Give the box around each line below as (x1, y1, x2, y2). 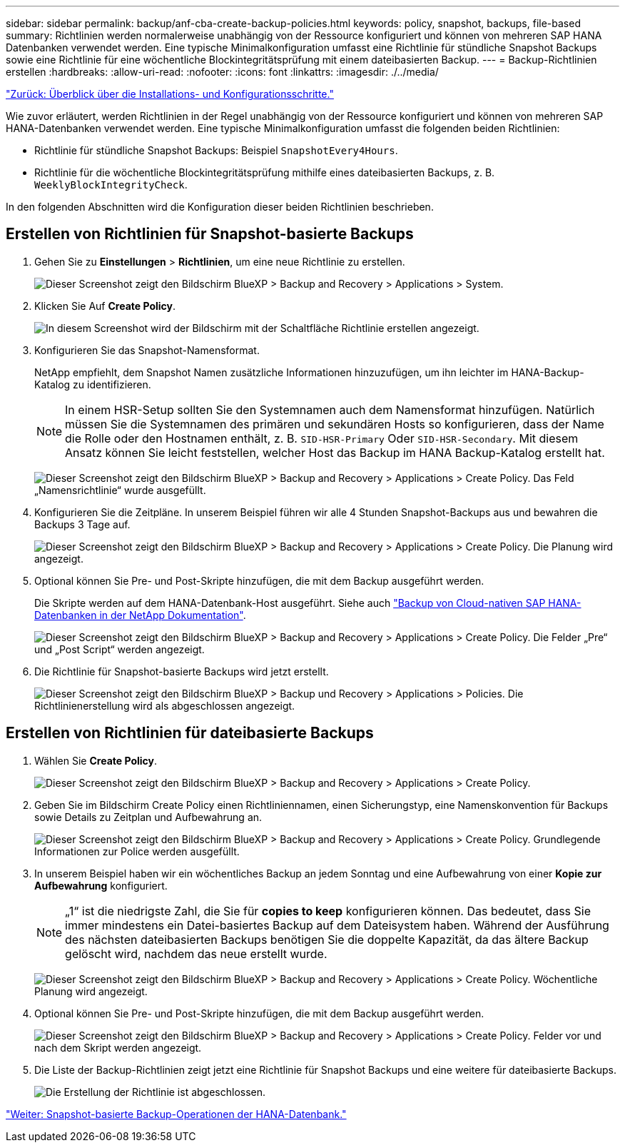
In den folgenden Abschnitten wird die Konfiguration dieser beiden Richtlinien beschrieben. (6, 201, 434, 213)
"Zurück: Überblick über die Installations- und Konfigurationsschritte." (6, 88, 334, 100)
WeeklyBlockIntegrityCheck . (34, 178, 188, 191)
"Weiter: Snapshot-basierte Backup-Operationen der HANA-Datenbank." (6, 1107, 347, 1120)
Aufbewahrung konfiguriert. (34, 879, 168, 892)
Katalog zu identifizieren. (34, 378, 151, 391)
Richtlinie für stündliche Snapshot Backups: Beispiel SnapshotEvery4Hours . (34, 144, 398, 156)
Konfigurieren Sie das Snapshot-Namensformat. (34, 343, 260, 356)
